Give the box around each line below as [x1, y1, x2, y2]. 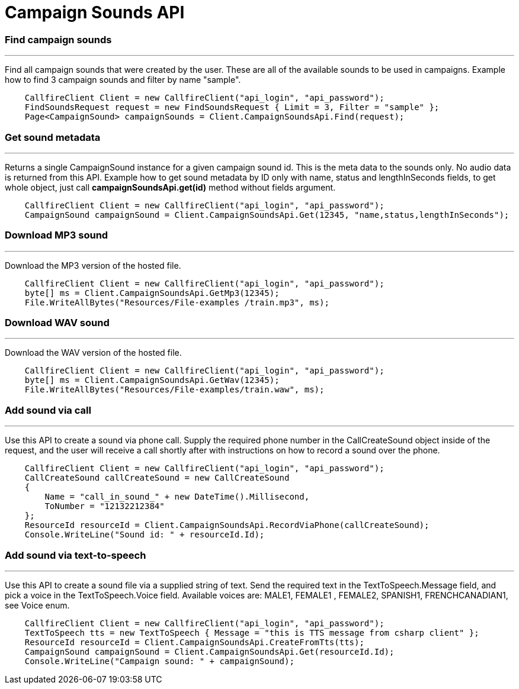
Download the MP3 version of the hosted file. [5, 260, 181, 271]
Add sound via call [5, 404, 91, 416]
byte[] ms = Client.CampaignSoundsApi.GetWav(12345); [24, 375, 280, 385]
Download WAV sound [5, 317, 110, 329]
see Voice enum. [5, 600, 70, 610]
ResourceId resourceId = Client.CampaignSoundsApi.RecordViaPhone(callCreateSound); [24, 520, 430, 530]
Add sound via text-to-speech [5, 549, 146, 561]
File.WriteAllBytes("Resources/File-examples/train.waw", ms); [24, 385, 325, 395]
